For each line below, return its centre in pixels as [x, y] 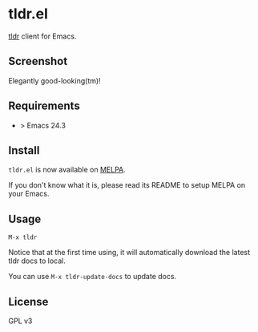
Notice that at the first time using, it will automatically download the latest [129, 253]
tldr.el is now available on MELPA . [67, 170]
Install [24, 150]
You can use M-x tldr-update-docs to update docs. [93, 277]
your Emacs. [29, 194]
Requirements [44, 106]
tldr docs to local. [37, 261]
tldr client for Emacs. [42, 36]
